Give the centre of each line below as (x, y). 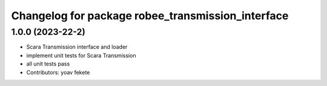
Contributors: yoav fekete (58, 72)
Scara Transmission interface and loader (77, 47)
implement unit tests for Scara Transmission (81, 55)
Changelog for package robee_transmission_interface (150, 16)
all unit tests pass (48, 64)
